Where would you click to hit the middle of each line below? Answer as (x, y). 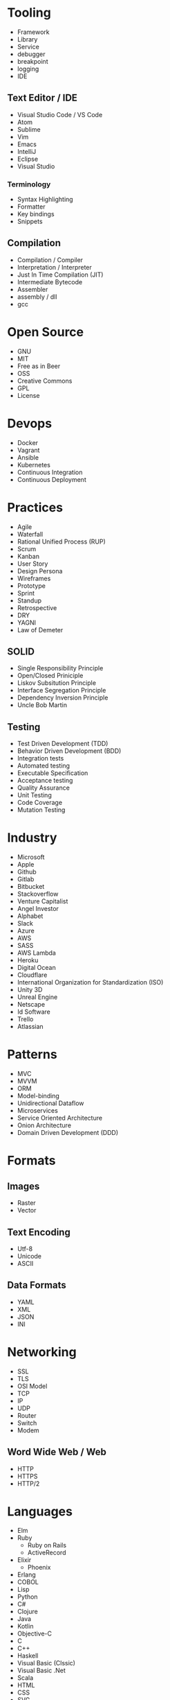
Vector (27, 1211)
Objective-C (35, 1633)
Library (27, 39)
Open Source (46, 332)
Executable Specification (53, 773)
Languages (40, 1511)
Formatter (31, 207)
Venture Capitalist (42, 901)
